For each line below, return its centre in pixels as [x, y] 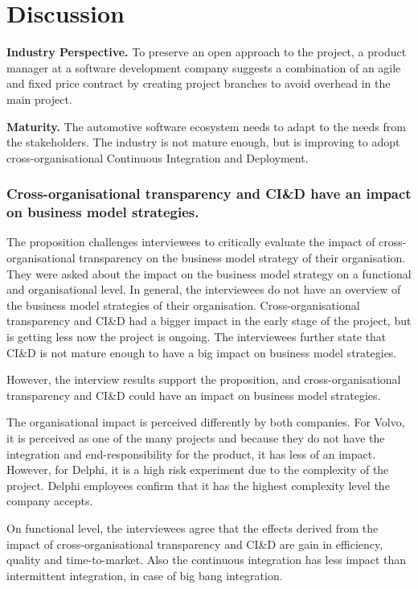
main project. [39, 99]
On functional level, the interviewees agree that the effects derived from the [193, 527]
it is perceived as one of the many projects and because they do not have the [196, 437]
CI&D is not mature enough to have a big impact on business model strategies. [202, 352]
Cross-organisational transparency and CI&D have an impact [209, 194]
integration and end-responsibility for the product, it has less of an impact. [191, 453]
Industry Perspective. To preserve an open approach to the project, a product [207, 52]
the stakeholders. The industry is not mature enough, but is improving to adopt [203, 142]
